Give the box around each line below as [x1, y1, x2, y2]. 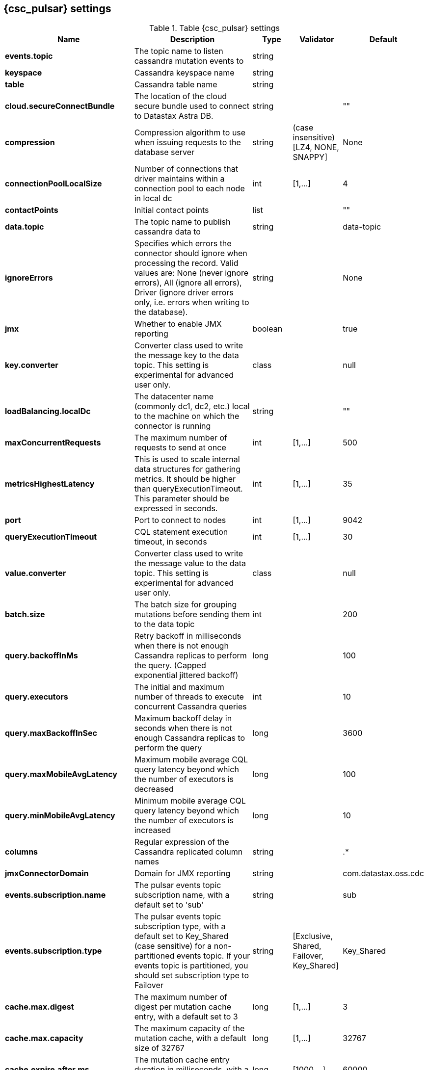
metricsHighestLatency [5, 479, 95, 489]
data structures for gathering [134, 464, 241, 474]
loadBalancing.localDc [5, 406, 91, 417]
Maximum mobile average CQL [134, 755, 248, 765]
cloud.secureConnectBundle [5, 101, 115, 111]
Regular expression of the [134, 837, 229, 847]
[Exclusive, [293, 931, 333, 941]
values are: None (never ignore [134, 268, 248, 278]
